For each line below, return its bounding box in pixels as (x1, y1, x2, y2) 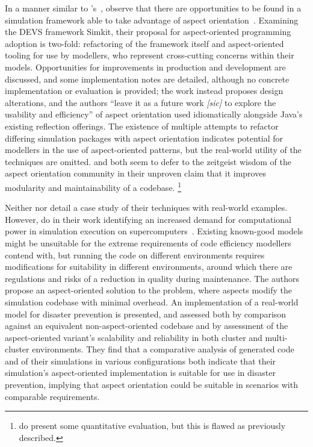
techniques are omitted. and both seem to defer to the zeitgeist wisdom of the (5, 155, 291, 167)
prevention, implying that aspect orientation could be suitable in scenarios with (5, 378, 298, 391)
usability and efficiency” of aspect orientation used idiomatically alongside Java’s (5, 108, 303, 120)
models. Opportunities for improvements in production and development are (5, 60, 286, 73)
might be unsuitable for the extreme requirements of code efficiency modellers (5, 236, 291, 249)
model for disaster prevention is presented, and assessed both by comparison (5, 307, 287, 320)
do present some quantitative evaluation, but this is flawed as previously (19, 419, 286, 432)
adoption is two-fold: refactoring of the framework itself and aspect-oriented (5, 37, 284, 49)
